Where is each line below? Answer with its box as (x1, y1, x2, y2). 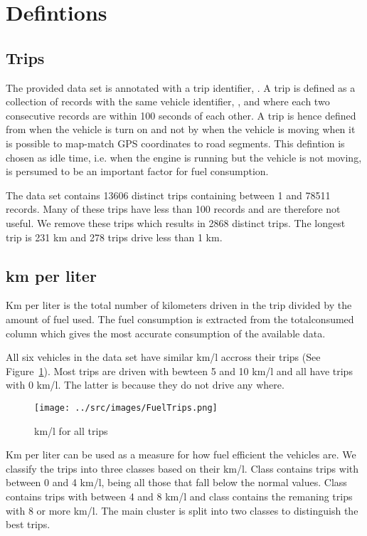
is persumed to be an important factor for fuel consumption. (6, 164, 269, 179)
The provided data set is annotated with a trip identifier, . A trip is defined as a (6, 80, 356, 95)
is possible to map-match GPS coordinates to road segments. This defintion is (6, 135, 345, 150)
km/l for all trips (34, 423, 108, 438)
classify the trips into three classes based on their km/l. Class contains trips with (6, 461, 359, 475)
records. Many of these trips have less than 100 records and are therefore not (6, 201, 341, 216)
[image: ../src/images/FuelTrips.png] (34, 402, 218, 413)
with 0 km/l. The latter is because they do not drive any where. (6, 377, 284, 392)
